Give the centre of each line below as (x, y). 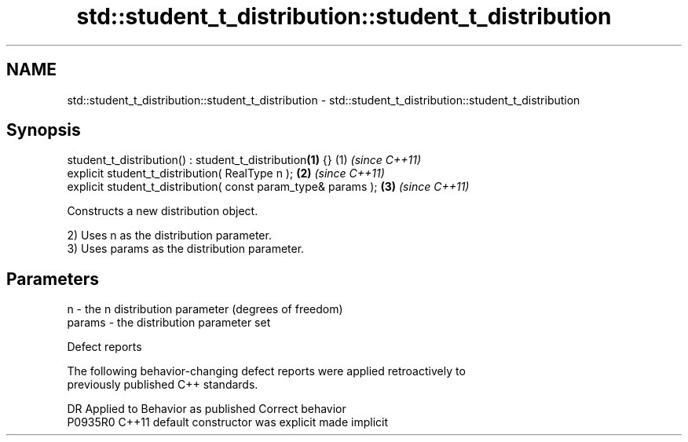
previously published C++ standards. (163, 385)
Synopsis (44, 130)
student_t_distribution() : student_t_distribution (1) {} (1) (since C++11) (244, 160)
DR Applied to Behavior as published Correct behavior (207, 409)
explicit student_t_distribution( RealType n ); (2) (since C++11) (226, 174)
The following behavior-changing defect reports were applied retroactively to (266, 371)
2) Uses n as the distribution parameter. (169, 236)
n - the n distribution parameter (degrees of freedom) (205, 309)
